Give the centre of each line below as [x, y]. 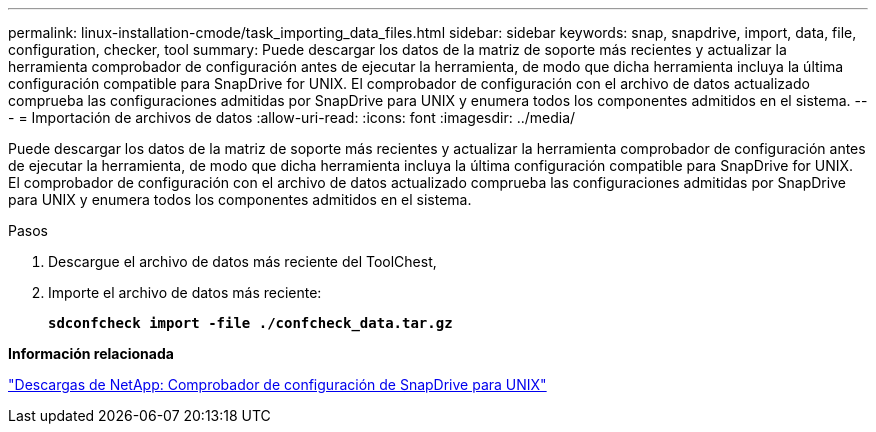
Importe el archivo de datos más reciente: [185, 292]
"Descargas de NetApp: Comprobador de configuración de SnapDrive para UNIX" [277, 384]
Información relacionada [91, 353]
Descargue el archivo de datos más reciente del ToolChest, [242, 261]
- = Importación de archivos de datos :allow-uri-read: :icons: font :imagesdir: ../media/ [292, 117]
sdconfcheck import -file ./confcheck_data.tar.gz [250, 323]
